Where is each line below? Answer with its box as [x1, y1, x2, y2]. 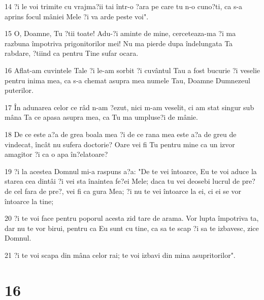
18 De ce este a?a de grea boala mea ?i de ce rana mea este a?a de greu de [5, 128, 237, 139]
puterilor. [5, 85, 34, 95]
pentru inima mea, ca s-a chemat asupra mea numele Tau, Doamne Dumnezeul [5, 75, 250, 85]
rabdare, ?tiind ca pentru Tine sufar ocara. [5, 48, 139, 58]
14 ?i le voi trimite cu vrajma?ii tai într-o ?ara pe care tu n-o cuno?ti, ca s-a [5, 1, 243, 11]
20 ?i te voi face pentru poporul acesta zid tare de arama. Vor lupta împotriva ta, [5, 213, 259, 223]
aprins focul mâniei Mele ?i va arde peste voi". [5, 11, 149, 21]
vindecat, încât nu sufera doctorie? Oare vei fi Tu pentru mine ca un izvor [5, 139, 235, 149]
